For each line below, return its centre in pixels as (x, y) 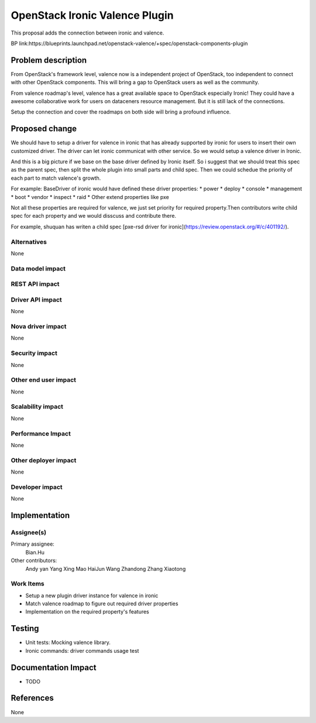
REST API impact (35, 284)
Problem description (49, 60)
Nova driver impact (39, 326)
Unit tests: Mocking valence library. (68, 643)
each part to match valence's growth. (56, 178)
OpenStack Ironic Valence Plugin (92, 15)
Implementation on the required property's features (87, 612)
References (32, 698)
